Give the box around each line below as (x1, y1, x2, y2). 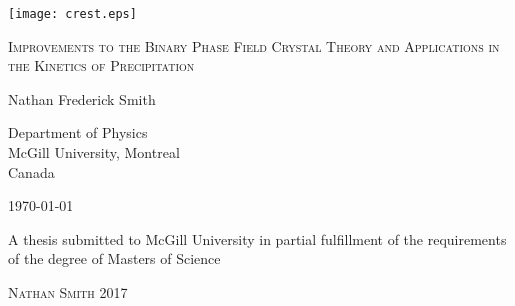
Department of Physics (8, 122, 148, 143)
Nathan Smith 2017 (8, 282, 128, 302)
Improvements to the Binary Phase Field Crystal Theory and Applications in (8, 35, 500, 56)
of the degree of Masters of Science (8, 248, 221, 269)
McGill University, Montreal (8, 142, 180, 163)
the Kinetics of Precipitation (8, 55, 195, 76)
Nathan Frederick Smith (8, 88, 156, 109)
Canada (8, 161, 55, 182)
